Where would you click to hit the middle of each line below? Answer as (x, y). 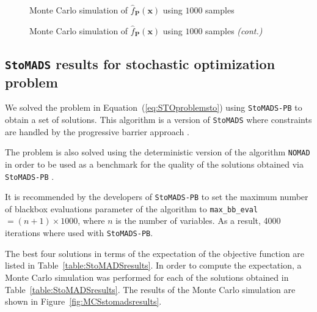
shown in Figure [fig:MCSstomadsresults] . (83, 301)
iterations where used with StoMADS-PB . (79, 233)
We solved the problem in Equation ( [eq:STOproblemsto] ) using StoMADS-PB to (154, 107)
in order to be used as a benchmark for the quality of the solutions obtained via (154, 164)
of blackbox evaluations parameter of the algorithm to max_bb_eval (132, 208)
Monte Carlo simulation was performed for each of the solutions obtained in (147, 277)
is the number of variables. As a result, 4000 (198, 221)
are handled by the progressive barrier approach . (97, 131)
